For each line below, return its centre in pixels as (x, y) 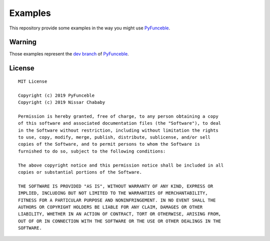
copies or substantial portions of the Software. (80, 172)
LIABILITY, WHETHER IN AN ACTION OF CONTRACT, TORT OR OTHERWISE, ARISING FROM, (120, 214)
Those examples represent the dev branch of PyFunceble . (69, 54)
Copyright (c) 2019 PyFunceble (56, 95)
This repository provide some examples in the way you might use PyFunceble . (90, 28)
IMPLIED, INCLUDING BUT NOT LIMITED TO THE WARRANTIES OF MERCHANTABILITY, (113, 193)
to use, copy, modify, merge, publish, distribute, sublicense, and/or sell (114, 137)
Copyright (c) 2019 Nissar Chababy (62, 103)
